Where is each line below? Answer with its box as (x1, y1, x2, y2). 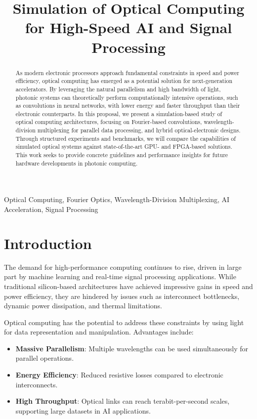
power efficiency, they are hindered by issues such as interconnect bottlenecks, (4, 291, 240, 301)
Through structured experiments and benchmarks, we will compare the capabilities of (15, 134, 236, 142)
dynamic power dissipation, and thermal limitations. (4, 300, 163, 311)
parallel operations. (15, 353, 74, 363)
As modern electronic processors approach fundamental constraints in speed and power (15, 68, 239, 77)
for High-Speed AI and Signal (25, 17, 232, 38)
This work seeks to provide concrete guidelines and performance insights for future (15, 151, 228, 159)
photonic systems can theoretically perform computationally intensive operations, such (15, 93, 238, 101)
